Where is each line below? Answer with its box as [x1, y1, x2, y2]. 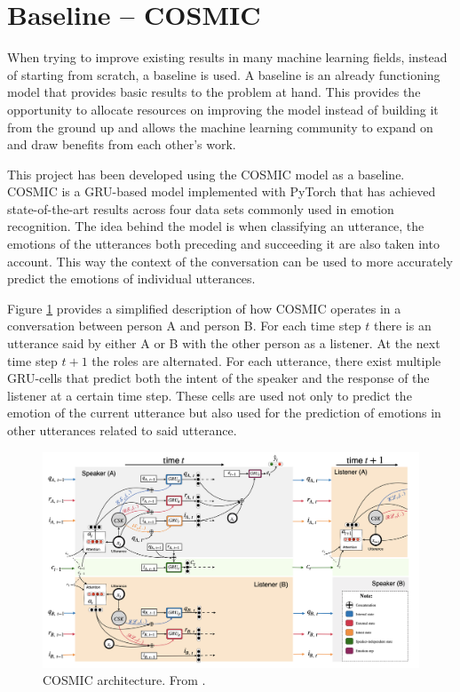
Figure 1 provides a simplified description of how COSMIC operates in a [7, 298, 401, 317]
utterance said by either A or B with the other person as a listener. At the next [7, 334, 440, 353]
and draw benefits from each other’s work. [7, 135, 236, 154]
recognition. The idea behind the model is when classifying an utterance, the [7, 217, 424, 235]
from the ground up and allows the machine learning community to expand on [7, 117, 433, 136]
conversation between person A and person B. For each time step [7, 316, 361, 335]
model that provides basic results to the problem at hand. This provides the [7, 83, 421, 101]
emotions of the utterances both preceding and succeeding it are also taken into [7, 235, 440, 253]
